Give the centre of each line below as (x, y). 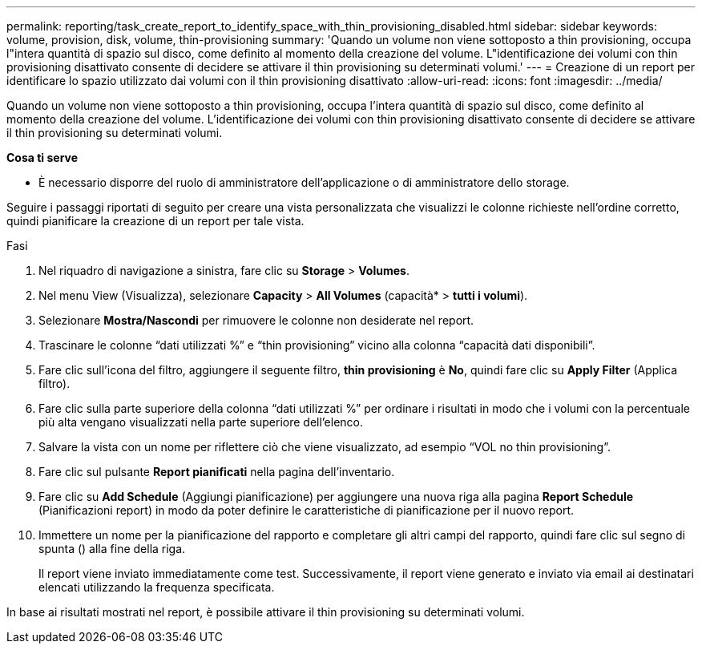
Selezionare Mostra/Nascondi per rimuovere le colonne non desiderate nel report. (256, 320)
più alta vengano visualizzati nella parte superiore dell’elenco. (201, 422)
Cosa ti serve (42, 157)
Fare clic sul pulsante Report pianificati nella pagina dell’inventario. (217, 472)
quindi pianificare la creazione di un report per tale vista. (155, 221)
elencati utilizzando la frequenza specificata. (157, 587)
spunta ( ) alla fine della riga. (112, 549)
